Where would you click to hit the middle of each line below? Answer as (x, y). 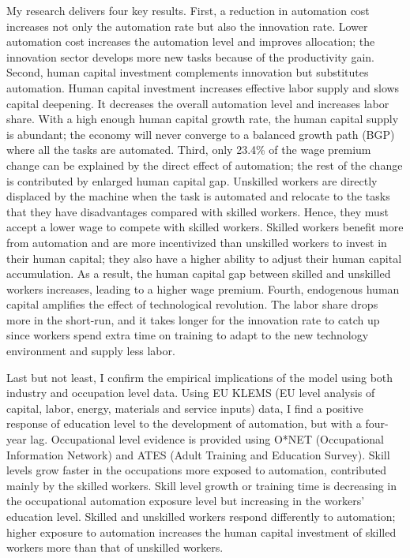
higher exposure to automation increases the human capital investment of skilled (201, 532)
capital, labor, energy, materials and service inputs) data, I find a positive (185, 408)
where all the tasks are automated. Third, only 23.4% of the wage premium (189, 150)
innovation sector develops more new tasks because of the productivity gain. (190, 56)
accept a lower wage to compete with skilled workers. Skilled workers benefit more (205, 227)
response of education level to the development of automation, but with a (184, 423)
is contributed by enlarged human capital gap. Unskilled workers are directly (192, 180)
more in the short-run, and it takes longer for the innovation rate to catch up (193, 319)
